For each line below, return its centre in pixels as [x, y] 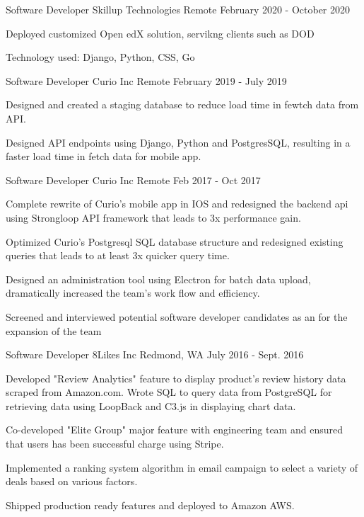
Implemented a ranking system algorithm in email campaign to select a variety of [182, 467]
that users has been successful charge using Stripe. [115, 444]
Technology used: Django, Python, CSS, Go [100, 57]
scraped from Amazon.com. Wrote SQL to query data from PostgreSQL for [169, 392]
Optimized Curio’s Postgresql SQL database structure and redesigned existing [175, 241]
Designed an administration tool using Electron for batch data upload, [158, 279]
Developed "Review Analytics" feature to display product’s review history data [176, 378]
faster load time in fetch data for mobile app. [104, 156]
